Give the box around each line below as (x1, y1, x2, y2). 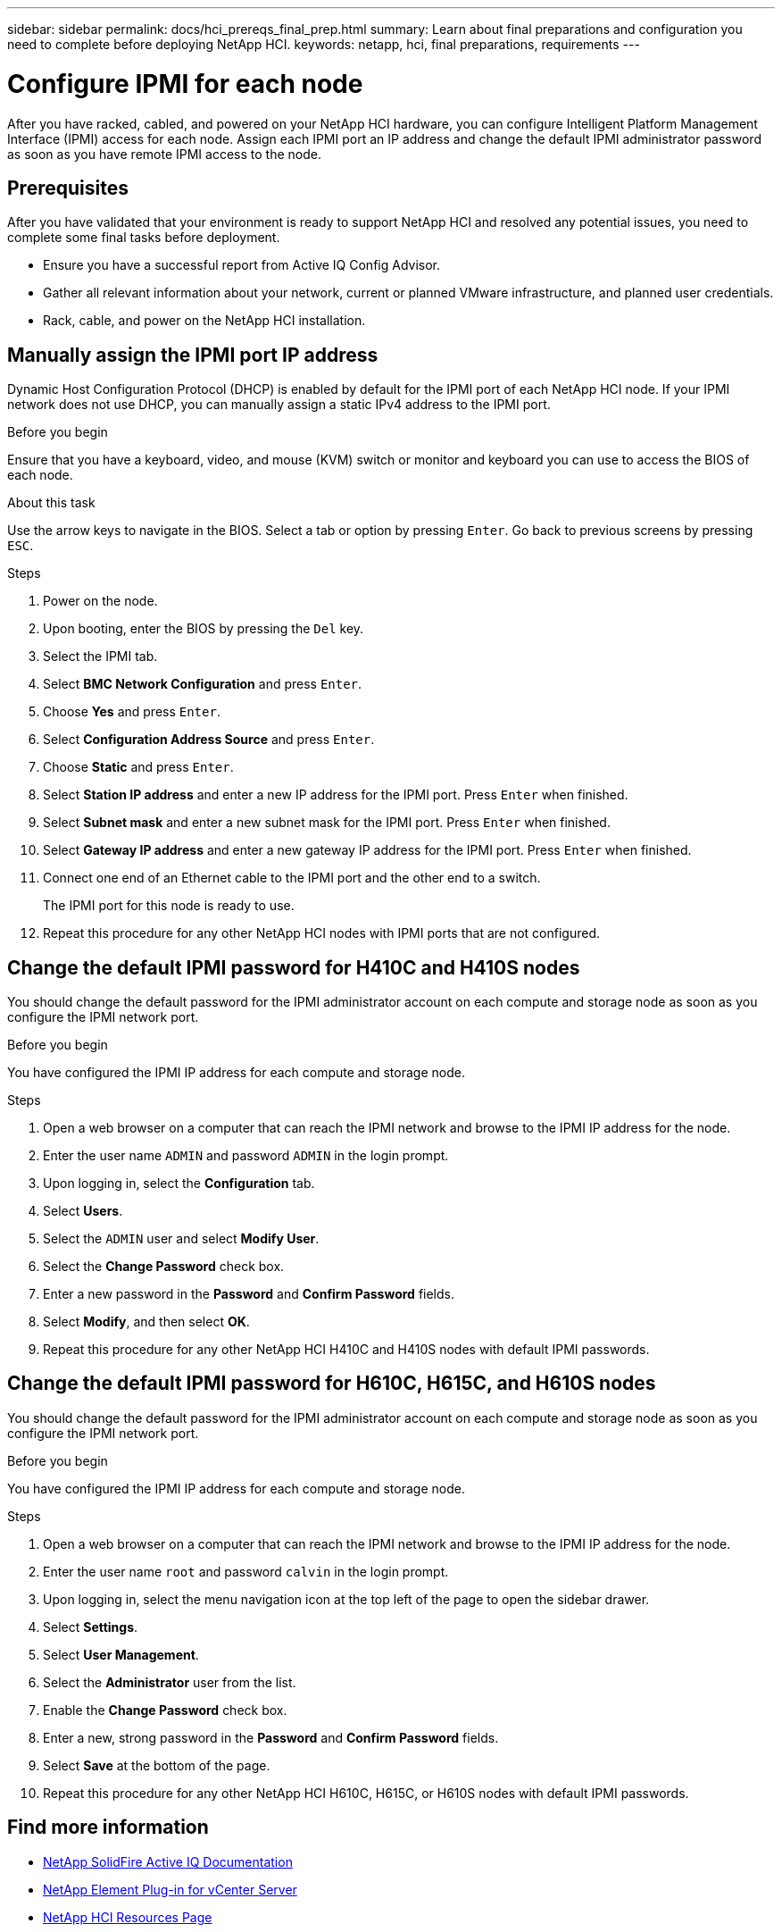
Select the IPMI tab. (43, 648, 158, 665)
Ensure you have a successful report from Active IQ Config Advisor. (43, 257, 440, 273)
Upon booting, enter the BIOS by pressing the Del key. (43, 621, 364, 637)
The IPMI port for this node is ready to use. (43, 898, 295, 914)
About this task (7, 495, 96, 511)
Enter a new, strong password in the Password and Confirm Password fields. (43, 1729, 499, 1745)
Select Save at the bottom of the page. (43, 1757, 270, 1773)
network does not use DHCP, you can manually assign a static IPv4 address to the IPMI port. (7, 397, 551, 413)
